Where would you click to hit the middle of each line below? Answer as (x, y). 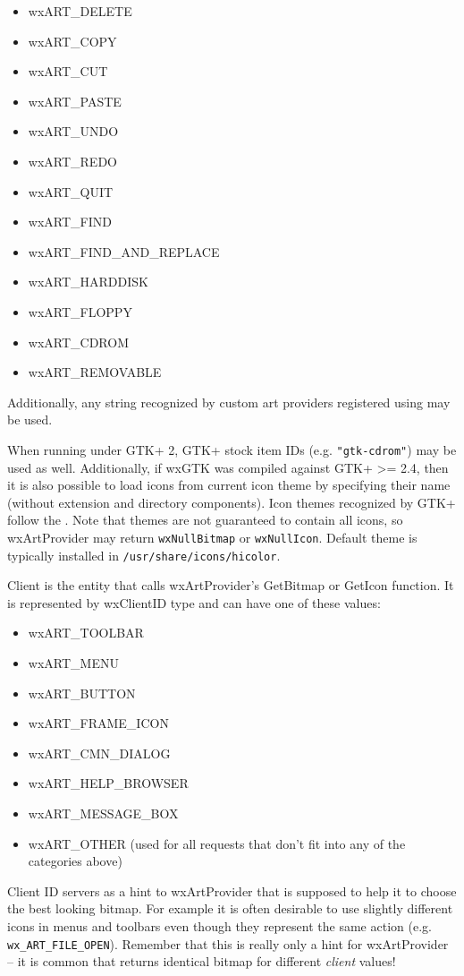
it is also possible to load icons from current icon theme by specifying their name (229, 485)
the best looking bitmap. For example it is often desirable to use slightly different (230, 908)
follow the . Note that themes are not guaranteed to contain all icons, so (205, 520)
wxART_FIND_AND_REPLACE (124, 251)
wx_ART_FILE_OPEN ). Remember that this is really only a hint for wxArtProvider (228, 943)
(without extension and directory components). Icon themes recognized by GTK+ (232, 502)
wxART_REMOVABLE (95, 372)
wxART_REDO (72, 161)
